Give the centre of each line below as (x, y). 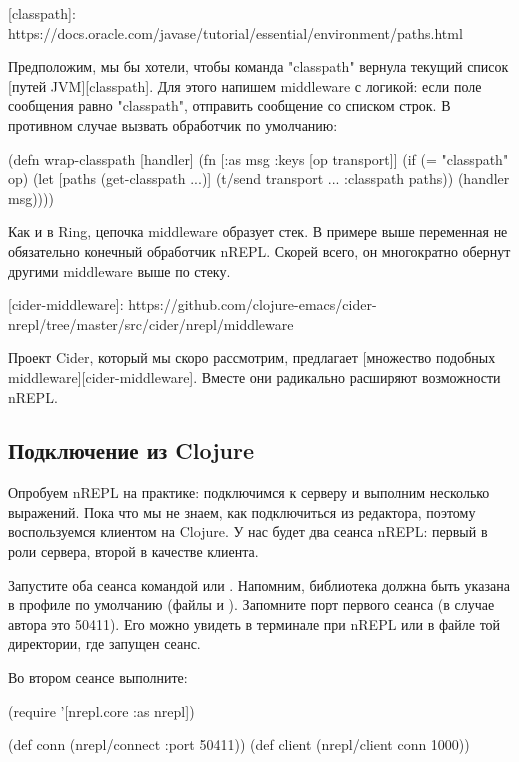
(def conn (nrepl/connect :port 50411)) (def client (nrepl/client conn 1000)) (239, 744)
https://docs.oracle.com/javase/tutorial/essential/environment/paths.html (235, 32)
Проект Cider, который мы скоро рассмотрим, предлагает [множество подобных (252, 357)
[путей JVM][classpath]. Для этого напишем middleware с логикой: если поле (245, 85)
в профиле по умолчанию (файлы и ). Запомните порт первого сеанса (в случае (251, 604)
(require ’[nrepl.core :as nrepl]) (101, 710)
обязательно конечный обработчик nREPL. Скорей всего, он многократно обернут (259, 250)
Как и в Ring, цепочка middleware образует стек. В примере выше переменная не (258, 231)
